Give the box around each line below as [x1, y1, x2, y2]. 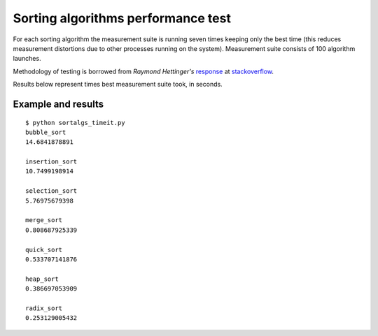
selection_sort [25, 187, 78, 195]
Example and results [13, 98, 104, 110]
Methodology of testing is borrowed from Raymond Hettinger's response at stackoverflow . [13, 67, 274, 75]
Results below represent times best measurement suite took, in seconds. [13, 80, 223, 89]
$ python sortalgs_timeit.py [25, 119, 125, 126]
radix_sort [25, 304, 63, 312]
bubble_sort [25, 128, 66, 136]
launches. [13, 54, 41, 63]
